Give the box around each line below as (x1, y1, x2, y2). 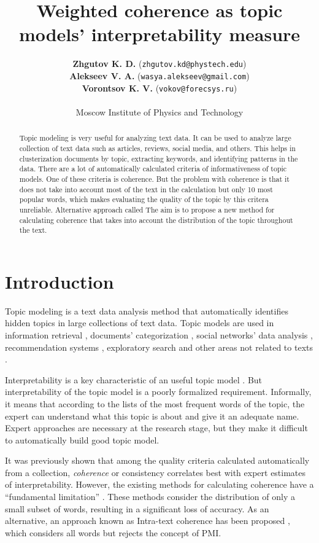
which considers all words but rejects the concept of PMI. (5, 526, 221, 539)
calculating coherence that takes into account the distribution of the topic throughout (19, 214, 293, 225)
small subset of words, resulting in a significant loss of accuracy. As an (5, 502, 269, 515)
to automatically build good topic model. (5, 433, 159, 446)
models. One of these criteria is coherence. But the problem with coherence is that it (19, 173, 290, 184)
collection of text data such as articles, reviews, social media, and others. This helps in (19, 143, 296, 153)
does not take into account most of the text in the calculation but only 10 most (19, 184, 273, 194)
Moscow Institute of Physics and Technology (75, 105, 244, 118)
